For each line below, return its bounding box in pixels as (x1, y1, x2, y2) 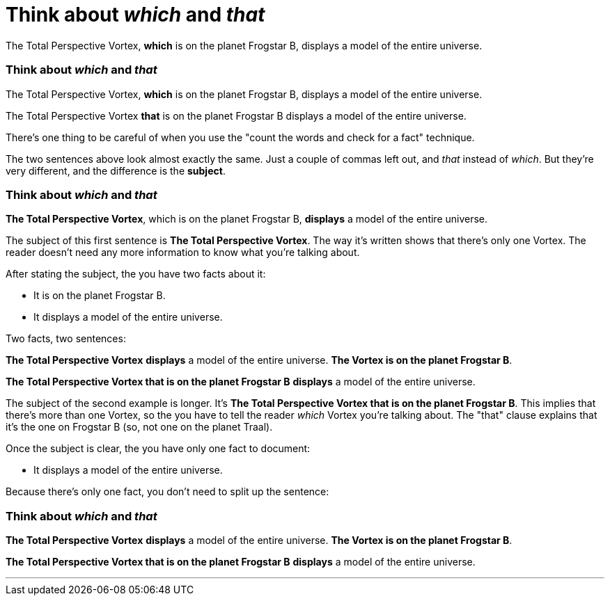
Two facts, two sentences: (6, 332, 126, 345)
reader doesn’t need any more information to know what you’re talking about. (6, 246, 360, 259)
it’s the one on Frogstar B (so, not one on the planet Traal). (6, 421, 273, 433)
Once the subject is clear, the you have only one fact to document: (6, 442, 311, 455)
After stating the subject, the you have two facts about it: (6, 268, 266, 280)
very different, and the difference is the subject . (6, 164, 226, 177)
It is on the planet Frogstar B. (33, 289, 166, 302)
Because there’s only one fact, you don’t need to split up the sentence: (6, 486, 329, 498)
